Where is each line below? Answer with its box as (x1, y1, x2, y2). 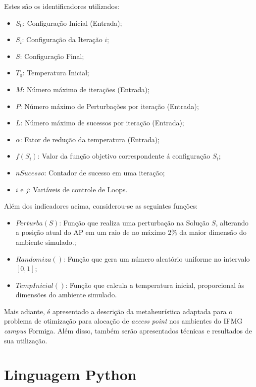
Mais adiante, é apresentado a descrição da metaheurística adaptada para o (4, 306, 233, 316)
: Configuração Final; (20, 51, 84, 61)
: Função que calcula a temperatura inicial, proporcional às (65, 279, 245, 290)
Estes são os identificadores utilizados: (4, 1, 119, 11)
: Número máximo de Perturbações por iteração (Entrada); (20, 101, 199, 111)
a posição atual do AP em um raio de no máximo (15, 227, 166, 237)
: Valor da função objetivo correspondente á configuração (37, 151, 210, 161)
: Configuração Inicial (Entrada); (23, 17, 122, 28)
